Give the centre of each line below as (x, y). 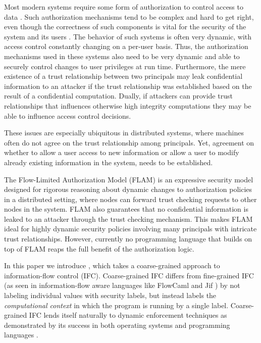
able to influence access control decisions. (68, 115)
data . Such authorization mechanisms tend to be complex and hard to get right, (129, 16)
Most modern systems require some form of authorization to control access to (124, 7)
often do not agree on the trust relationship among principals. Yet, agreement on (129, 142)
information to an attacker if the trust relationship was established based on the (128, 86)
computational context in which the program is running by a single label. (116, 305)
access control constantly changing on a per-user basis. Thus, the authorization (126, 46)
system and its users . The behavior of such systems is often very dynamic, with (128, 36)
